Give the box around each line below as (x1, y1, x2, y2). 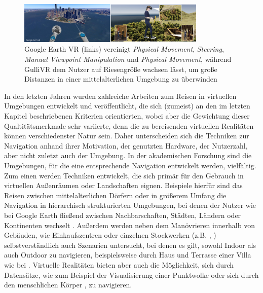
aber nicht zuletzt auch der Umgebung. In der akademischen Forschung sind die (4, 150, 252, 161)
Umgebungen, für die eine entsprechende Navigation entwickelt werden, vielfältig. (4, 160, 256, 170)
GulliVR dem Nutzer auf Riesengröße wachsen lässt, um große (24, 63, 217, 74)
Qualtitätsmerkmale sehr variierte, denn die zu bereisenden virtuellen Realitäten (4, 120, 254, 131)
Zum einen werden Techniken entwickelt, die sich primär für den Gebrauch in (4, 170, 244, 180)
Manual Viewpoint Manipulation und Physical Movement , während (24, 54, 232, 64)
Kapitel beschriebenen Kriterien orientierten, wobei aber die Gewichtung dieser (4, 111, 250, 121)
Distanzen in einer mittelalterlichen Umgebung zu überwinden (24, 74, 217, 84)
